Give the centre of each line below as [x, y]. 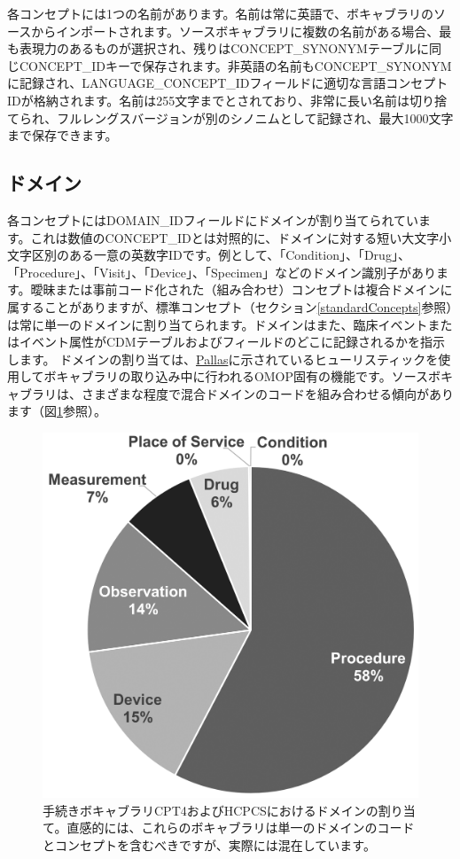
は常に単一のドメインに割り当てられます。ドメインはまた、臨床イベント [218, 324]
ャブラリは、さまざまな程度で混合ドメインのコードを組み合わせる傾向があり [230, 393]
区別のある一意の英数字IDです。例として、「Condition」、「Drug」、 [221, 255]
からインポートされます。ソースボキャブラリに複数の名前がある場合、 [235, 31]
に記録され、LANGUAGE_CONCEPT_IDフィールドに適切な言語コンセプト [228, 83]
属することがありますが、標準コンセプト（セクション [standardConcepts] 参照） [230, 306]
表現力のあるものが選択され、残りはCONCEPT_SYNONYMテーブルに [224, 48]
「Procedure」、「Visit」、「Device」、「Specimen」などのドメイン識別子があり [222, 272]
